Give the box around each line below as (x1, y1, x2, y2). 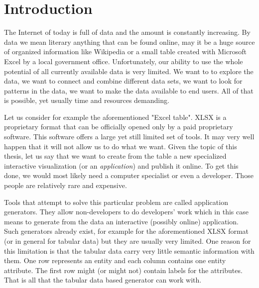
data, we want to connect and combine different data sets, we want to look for (4, 76, 243, 86)
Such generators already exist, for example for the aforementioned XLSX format (4, 226, 249, 236)
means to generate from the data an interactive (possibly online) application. (4, 216, 239, 226)
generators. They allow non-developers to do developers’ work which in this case (4, 206, 249, 217)
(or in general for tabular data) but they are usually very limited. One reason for (4, 236, 251, 246)
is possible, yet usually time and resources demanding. (4, 95, 169, 105)
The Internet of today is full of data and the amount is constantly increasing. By (4, 27, 251, 37)
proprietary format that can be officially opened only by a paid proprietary (4, 121, 233, 132)
